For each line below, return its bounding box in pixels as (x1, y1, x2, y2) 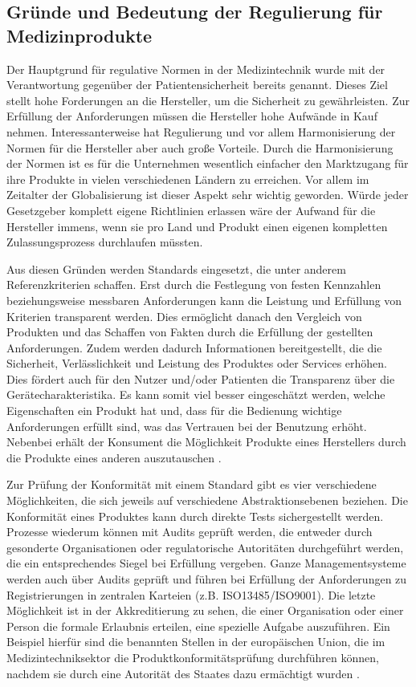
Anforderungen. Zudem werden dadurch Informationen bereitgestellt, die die (6, 339, 382, 356)
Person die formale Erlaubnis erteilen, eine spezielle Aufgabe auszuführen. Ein (6, 617, 390, 634)
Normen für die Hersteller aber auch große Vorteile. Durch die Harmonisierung (6, 139, 394, 156)
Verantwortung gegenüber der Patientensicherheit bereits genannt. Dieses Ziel (6, 76, 388, 93)
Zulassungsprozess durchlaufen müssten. (6, 234, 203, 250)
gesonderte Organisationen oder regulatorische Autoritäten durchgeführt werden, (6, 539, 404, 555)
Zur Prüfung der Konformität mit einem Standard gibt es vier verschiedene (6, 476, 377, 493)
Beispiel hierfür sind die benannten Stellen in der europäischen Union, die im (6, 633, 385, 650)
